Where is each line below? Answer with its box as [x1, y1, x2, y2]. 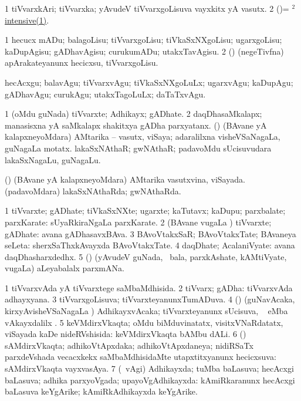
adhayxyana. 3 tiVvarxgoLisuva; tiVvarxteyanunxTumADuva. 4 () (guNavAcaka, [5, 293, 295, 305]
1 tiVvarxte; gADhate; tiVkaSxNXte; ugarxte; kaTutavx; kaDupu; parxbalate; [5, 204, 286, 217]
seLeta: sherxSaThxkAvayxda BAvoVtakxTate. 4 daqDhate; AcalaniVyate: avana [5, 239, 295, 251]
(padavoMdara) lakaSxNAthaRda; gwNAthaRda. [5, 184, 181, 197]
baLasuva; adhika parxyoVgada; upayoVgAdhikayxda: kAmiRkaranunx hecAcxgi [5, 373, 295, 386]
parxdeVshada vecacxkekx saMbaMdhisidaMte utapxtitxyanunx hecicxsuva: [5, 351, 276, 363]
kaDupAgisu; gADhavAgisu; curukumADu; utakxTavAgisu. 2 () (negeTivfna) [5, 45, 284, 57]
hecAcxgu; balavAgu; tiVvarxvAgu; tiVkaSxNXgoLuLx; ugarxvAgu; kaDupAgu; [5, 76, 293, 88]
